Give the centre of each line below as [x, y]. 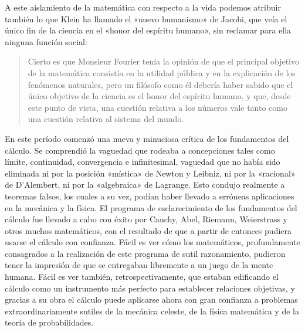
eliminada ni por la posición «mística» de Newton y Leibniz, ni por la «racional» [150, 173]
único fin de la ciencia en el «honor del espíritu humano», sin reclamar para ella [148, 30]
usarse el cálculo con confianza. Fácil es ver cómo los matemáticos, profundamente [152, 242]
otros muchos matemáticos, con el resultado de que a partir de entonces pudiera [148, 230]
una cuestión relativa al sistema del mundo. [106, 119]
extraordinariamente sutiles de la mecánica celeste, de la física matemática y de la [152, 311]
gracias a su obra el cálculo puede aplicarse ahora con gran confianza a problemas [151, 299]
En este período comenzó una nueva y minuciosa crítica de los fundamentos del [147, 138]
